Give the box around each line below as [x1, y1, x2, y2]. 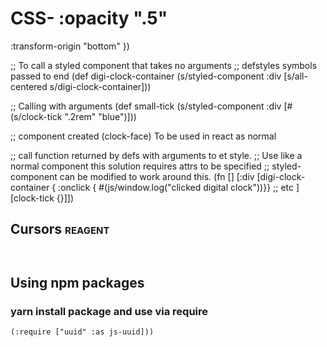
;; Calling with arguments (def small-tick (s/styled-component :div [10, 100, 282, 112]
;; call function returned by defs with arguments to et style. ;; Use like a [10, 149, 303, 161]
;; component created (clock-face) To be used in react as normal [10, 130, 277, 142]
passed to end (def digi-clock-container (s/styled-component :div [10, 70, 282, 82]
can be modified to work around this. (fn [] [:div [59, 170, 255, 182]
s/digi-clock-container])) [49, 80, 152, 92]
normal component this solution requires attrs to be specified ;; [10, 160, 270, 172]
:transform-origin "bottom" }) [10, 40, 130, 52]
